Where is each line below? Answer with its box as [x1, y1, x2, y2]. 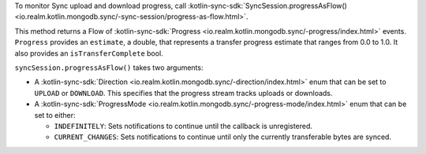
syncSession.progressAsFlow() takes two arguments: [14, 63, 204, 72]
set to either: [34, 110, 76, 119]
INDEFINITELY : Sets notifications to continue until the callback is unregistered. [54, 121, 313, 130]
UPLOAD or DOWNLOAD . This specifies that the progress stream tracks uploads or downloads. [34, 88, 333, 97]
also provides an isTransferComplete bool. [14, 48, 163, 58]
